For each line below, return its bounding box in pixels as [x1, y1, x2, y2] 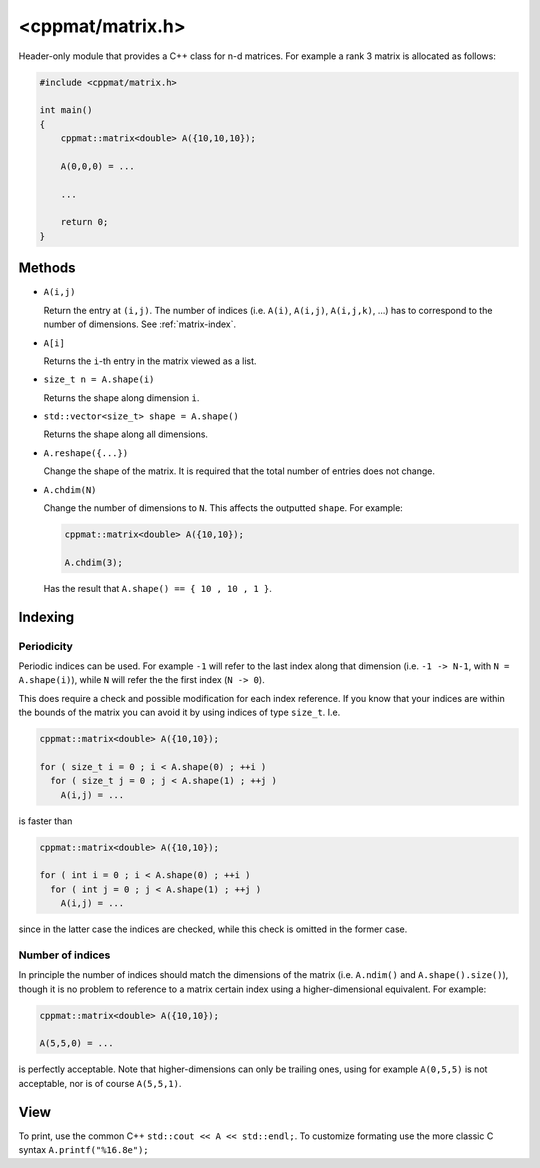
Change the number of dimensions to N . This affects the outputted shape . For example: [43, 502, 404, 514]
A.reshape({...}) [43, 447, 129, 459]
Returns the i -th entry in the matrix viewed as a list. [43, 355, 257, 367]
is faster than [18, 815, 73, 827]
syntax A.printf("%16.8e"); [18, 1144, 149, 1156]
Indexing [18, 608, 75, 625]
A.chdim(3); [64, 556, 124, 568]
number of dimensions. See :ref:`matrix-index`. [43, 318, 237, 330]
